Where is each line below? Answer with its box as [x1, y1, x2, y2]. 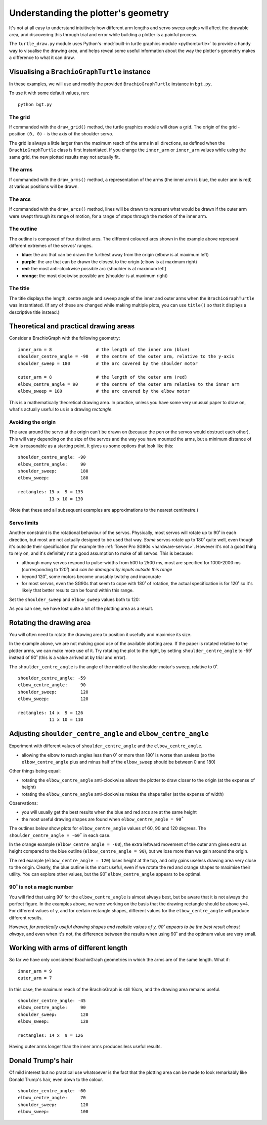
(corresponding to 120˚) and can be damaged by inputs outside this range [21, 567, 173, 573]
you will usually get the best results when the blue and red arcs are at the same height [21, 809, 197, 815]
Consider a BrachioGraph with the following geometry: [9, 335, 121, 341]
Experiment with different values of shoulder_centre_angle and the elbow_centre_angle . [9, 743, 203, 749]
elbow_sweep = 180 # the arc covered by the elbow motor [18, 388, 190, 394]
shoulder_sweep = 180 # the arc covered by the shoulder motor [18, 360, 198, 366]
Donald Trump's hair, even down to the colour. [9, 1076, 103, 1082]
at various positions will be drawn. [9, 183, 79, 189]
